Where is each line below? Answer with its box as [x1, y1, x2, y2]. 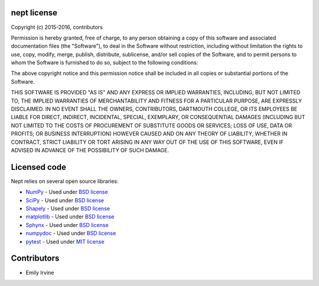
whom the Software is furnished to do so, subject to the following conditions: [11, 59, 198, 66]
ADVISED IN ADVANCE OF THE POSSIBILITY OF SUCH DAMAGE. [11, 146, 170, 153]
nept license [11, 8, 58, 18]
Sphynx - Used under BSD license [25, 221, 109, 228]
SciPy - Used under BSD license [25, 196, 105, 203]
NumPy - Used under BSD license [25, 189, 109, 196]
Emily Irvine [25, 269, 54, 276]
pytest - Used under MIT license [25, 238, 105, 245]
